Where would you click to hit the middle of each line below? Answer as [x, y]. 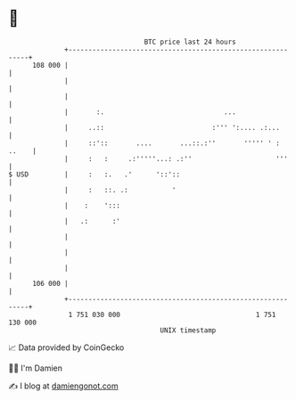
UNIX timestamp [188, 330]
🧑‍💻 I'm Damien [36, 368]
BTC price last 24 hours [190, 42]
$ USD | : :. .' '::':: [94, 174]
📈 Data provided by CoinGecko [66, 347]
